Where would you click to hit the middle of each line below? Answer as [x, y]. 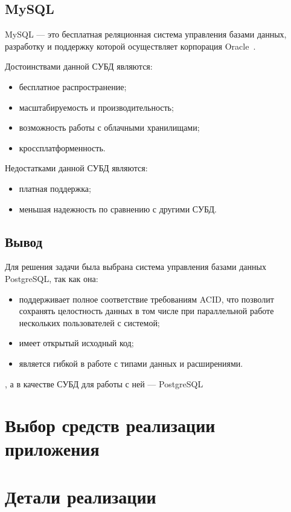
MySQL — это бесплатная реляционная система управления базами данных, [146, 34]
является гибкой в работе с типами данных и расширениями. [131, 363]
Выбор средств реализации [110, 425]
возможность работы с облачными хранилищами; [109, 127]
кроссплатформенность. [62, 147]
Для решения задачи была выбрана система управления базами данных [136, 267]
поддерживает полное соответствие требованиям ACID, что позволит [146, 299]
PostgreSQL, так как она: [52, 278]
